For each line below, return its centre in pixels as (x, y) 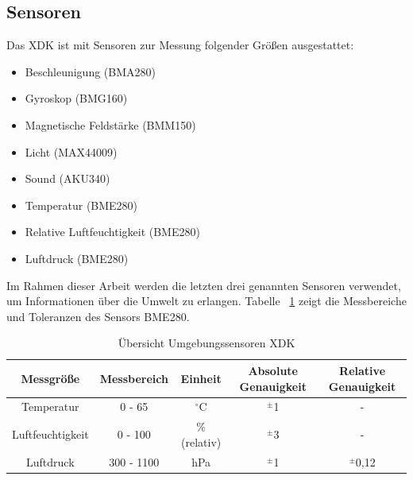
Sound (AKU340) (68, 178)
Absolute (273, 370)
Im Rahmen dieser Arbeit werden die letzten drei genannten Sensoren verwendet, (204, 285)
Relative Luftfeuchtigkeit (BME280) (112, 232)
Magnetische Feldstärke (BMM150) (110, 124)
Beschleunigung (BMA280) (90, 71)
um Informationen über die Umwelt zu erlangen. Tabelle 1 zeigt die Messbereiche (206, 301)
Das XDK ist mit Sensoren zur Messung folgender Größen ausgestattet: (180, 45)
